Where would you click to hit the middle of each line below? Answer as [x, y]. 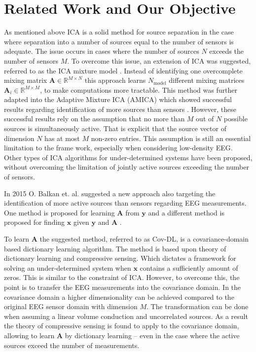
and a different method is [186, 212]
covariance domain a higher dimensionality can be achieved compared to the [119, 297]
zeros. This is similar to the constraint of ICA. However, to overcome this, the [122, 277]
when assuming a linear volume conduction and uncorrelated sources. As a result [126, 316]
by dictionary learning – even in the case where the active [152, 335]
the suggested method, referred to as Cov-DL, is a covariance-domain [144, 239]
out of [205, 119]
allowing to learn [29, 335]
